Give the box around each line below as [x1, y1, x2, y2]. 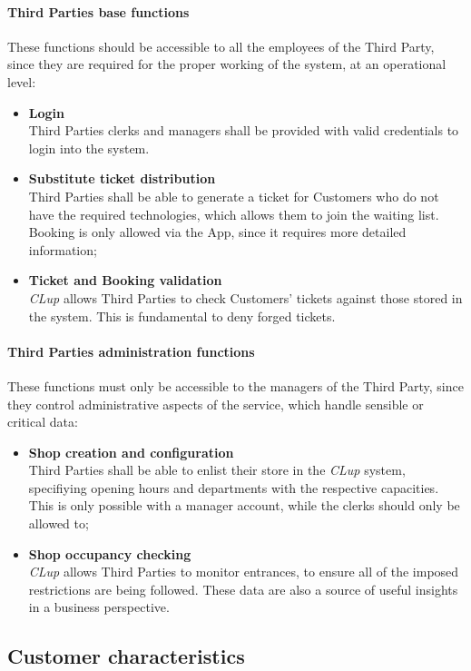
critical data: [7, 412, 78, 431]
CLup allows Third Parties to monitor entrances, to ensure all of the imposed [28, 562, 459, 581]
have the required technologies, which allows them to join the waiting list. [28, 204, 439, 223]
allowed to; [28, 514, 89, 533]
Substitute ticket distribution [28, 169, 216, 188]
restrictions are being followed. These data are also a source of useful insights [28, 579, 458, 598]
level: [7, 72, 36, 91]
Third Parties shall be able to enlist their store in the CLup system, [28, 460, 406, 479]
